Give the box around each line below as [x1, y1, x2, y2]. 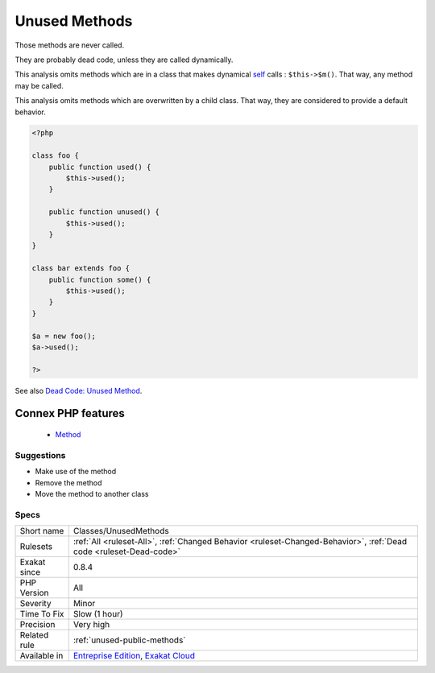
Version [19, 588, 49, 599]
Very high [72, 619, 110, 630]
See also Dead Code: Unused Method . [14, 386, 143, 395]
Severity [19, 598, 52, 609]
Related [19, 630, 49, 641]
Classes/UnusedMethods [72, 526, 169, 537]
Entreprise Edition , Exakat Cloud [72, 650, 196, 662]
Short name [19, 526, 64, 537]
